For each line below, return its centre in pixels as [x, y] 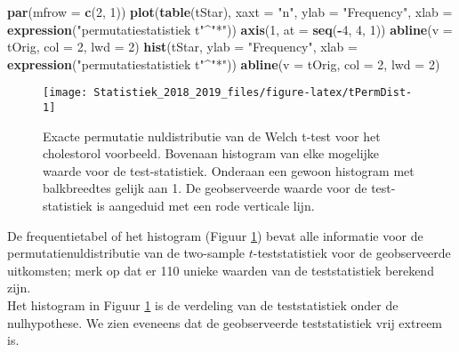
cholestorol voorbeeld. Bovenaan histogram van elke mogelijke [211, 153]
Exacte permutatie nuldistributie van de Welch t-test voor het [212, 136]
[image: [65, 93]
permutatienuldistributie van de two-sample [126, 253]
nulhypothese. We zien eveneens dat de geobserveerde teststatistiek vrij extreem [225, 322]
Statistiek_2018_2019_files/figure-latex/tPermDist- [253, 93]
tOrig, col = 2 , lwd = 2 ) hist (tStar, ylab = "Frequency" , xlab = [182, 47]
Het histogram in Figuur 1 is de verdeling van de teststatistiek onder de [203, 305]
